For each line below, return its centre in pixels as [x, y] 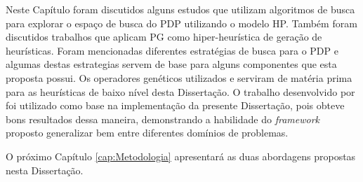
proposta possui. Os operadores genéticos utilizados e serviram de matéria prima [179, 77]
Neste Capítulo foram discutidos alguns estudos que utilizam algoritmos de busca [180, 9]
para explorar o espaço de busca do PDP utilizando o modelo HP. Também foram [181, 23]
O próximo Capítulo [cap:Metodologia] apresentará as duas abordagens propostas [181, 156]
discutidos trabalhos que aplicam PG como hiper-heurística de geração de [164, 37]
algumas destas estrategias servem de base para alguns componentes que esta [171, 64]
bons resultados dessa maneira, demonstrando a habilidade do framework [163, 119]
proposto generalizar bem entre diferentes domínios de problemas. [147, 133]
